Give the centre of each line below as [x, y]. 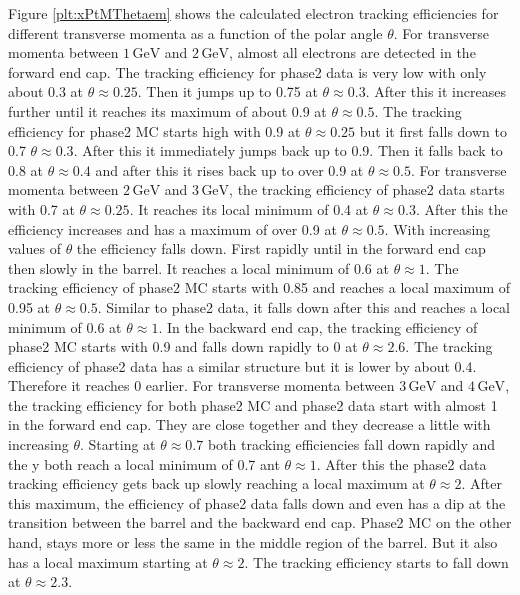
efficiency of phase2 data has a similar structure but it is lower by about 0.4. [242, 365]
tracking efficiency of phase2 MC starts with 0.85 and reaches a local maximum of [259, 287]
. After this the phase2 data [401, 463]
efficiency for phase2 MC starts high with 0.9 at [154, 130]
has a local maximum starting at [108, 561]
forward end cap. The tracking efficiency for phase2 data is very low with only [247, 71]
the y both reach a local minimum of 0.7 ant [144, 463]
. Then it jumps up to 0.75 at [227, 91]
